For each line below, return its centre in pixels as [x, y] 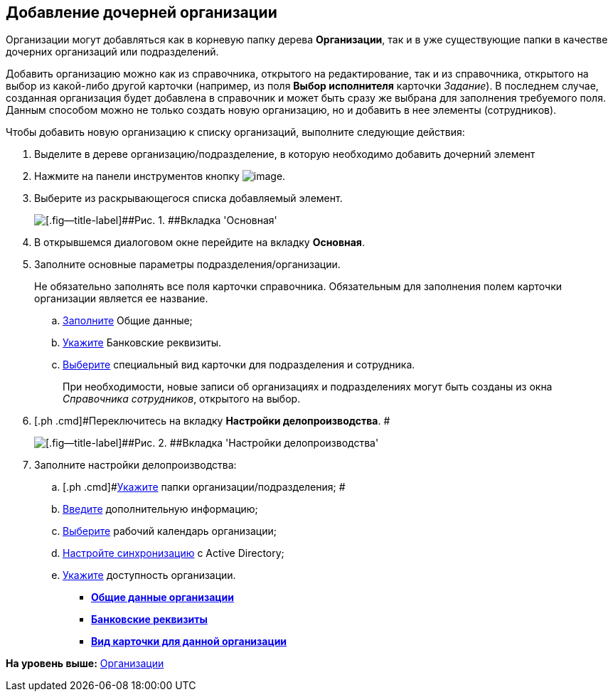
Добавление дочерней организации [142, 12]
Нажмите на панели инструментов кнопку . [160, 176]
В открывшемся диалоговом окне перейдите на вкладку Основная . [199, 243]
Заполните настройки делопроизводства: [135, 465]
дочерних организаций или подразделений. [112, 52]
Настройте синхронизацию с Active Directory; [174, 553]
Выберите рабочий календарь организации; [170, 531]
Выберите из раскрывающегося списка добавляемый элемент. [188, 198]
